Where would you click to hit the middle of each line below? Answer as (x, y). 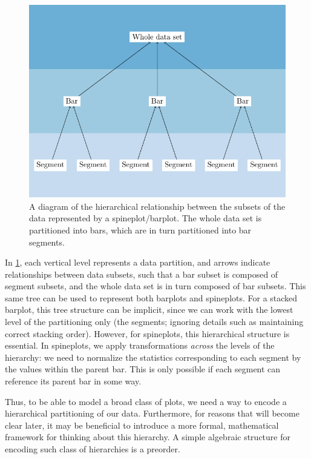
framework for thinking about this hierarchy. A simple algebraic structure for (148, 437)
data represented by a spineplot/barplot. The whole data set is (146, 218)
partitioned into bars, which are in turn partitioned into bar (140, 229)
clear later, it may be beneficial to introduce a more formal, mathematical (142, 425)
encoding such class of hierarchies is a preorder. (93, 449)
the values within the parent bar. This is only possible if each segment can (143, 369)
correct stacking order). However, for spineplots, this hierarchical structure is (147, 333)
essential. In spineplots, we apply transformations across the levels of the (140, 345)
